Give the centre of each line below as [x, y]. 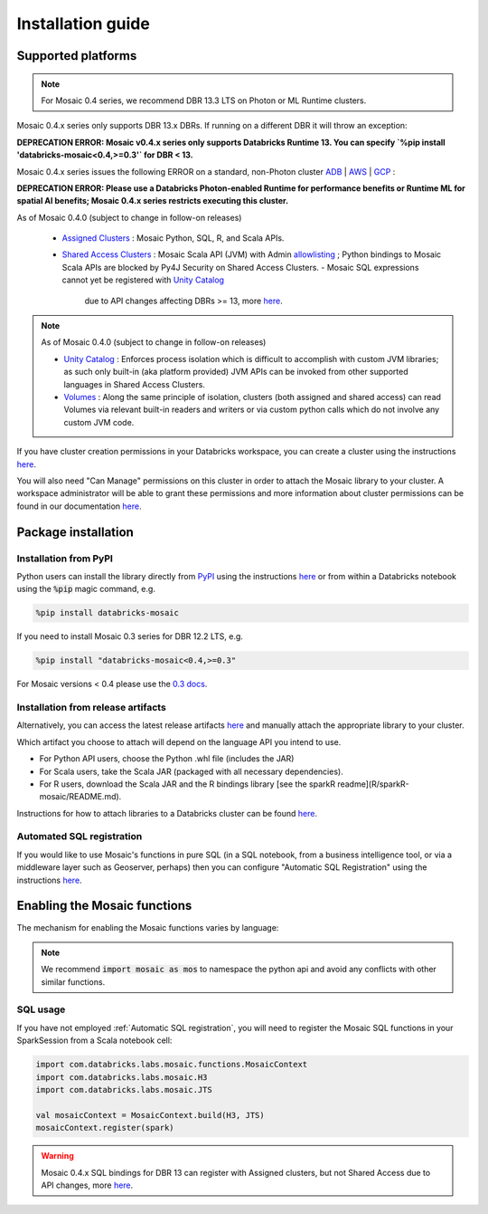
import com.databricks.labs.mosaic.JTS [124, 1090]
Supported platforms [77, 56]
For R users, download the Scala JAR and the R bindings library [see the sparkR [188, 784]
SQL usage [41, 1009]
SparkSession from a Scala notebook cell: [94, 1040]
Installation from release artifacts [91, 707]
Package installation [75, 532]
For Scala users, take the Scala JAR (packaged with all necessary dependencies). [191, 771]
